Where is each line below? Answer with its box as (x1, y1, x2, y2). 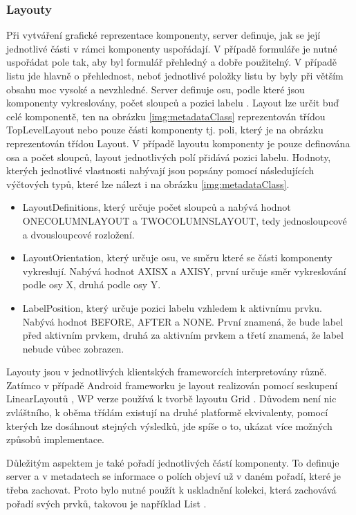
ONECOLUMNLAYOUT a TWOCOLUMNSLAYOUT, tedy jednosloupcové (22, 213, 347, 227)
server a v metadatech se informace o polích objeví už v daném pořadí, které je (6, 469, 341, 483)
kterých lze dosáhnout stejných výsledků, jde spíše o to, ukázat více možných (6, 418, 332, 433)
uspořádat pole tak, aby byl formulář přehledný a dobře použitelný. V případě (6, 55, 337, 69)
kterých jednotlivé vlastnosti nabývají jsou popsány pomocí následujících (6, 163, 315, 178)
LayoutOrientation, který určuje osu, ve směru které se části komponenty (22, 250, 332, 265)
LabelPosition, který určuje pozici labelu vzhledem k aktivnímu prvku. (22, 300, 322, 315)
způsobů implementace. (6, 432, 105, 447)
